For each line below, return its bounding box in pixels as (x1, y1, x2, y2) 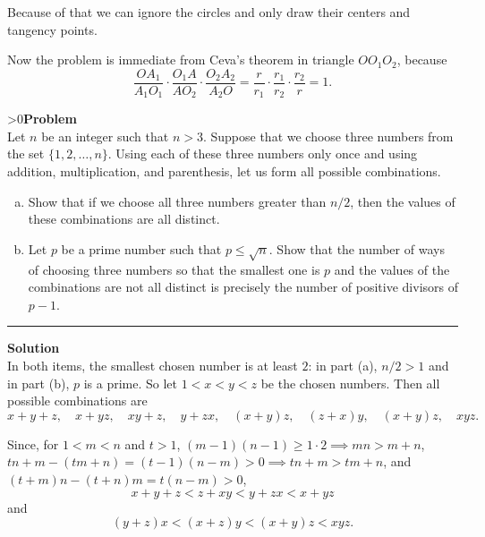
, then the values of (350, 192, 455, 210)
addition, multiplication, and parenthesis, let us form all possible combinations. (7, 162, 441, 181)
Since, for (7, 434, 59, 453)
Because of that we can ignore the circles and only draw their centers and (7, 3, 411, 21)
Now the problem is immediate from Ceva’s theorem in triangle (7, 50, 354, 69)
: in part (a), (308, 356, 378, 374)
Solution (7, 338, 60, 357)
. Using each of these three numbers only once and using (107, 144, 418, 163)
